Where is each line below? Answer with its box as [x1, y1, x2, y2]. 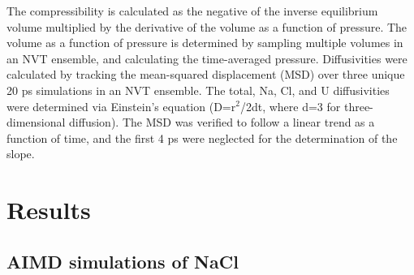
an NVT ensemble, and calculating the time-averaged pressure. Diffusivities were [6, 49, 408, 67]
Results [6, 193, 91, 226]
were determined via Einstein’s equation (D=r [6, 97, 236, 114]
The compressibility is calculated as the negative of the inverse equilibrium [6, 2, 378, 19]
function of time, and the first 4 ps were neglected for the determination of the [6, 129, 398, 146]
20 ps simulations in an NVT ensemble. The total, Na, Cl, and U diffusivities [6, 81, 390, 98]
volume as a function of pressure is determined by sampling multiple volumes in [6, 34, 403, 51]
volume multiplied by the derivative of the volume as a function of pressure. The [6, 18, 408, 35]
